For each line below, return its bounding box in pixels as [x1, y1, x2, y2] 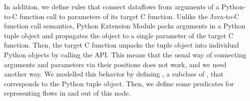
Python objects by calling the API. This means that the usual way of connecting [4, 49, 247, 59]
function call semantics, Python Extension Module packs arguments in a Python [4, 21, 246, 31]
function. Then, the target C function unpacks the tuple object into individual [4, 40, 239, 50]
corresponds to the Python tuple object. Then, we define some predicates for [4, 78, 234, 88]
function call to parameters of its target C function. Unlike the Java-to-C [19, 11, 239, 21]
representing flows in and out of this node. [4, 88, 131, 98]
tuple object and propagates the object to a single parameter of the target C [4, 30, 234, 40]
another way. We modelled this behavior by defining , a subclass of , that [4, 69, 224, 79]
